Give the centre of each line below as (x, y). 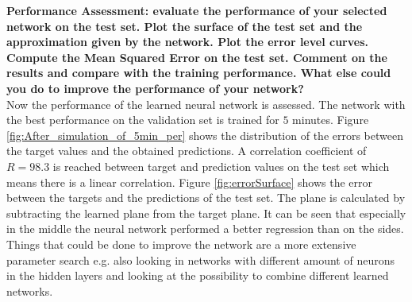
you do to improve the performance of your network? (155, 88)
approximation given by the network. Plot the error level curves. (187, 42)
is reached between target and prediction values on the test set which (221, 166)
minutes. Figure (331, 120)
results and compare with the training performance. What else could (199, 73)
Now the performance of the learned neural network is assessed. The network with (206, 104)
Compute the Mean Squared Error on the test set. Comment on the (197, 57)
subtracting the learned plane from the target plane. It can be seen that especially (206, 213)
